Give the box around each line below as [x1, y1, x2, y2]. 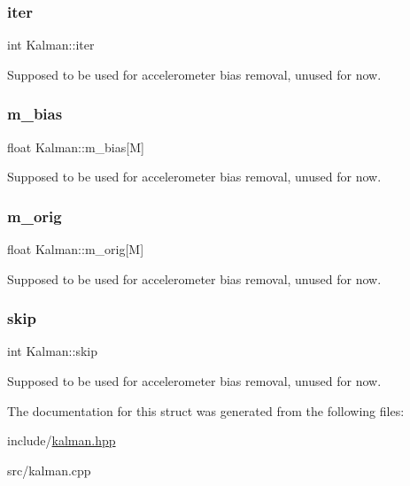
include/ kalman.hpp [7, 431, 116, 450]
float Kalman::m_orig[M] [7, 240, 144, 258]
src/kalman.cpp [7, 460, 91, 479]
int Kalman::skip [7, 342, 97, 360]
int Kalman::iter [7, 35, 95, 54]
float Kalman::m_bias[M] [7, 137, 144, 156]
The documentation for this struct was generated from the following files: [7, 401, 405, 420]
